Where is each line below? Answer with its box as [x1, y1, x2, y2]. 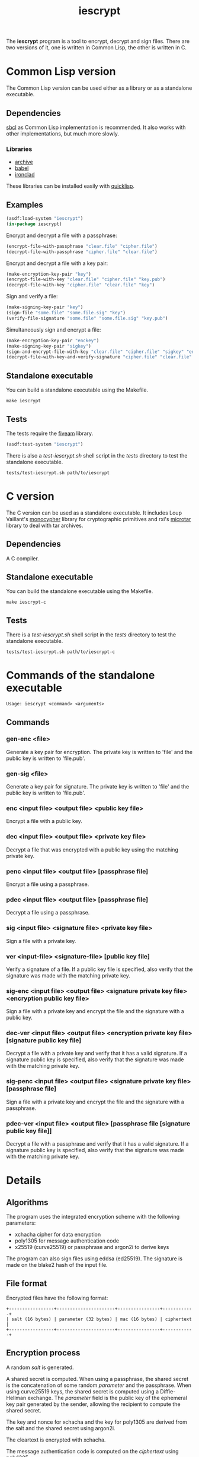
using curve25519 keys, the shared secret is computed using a [6, 1387, 159, 1395]
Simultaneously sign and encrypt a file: [6, 326, 101, 333]
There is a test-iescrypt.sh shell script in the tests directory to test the [6, 631, 176, 638]
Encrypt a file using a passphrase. [6, 881, 89, 888]
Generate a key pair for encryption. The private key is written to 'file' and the [6, 748, 193, 755]
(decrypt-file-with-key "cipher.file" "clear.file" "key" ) [6, 282, 155, 288]
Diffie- [159, 1387, 176, 1395]
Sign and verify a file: [6, 293, 58, 300]
